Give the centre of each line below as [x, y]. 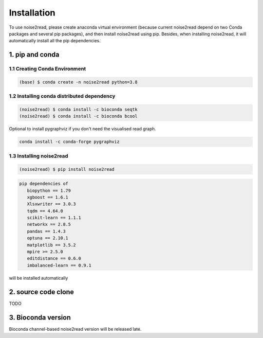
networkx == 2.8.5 [49, 224]
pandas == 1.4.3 [46, 231]
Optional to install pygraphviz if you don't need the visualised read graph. [83, 129]
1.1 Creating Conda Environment [47, 69]
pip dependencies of [44, 184]
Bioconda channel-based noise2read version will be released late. [75, 329]
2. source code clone [41, 292]
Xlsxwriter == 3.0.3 [52, 204]
